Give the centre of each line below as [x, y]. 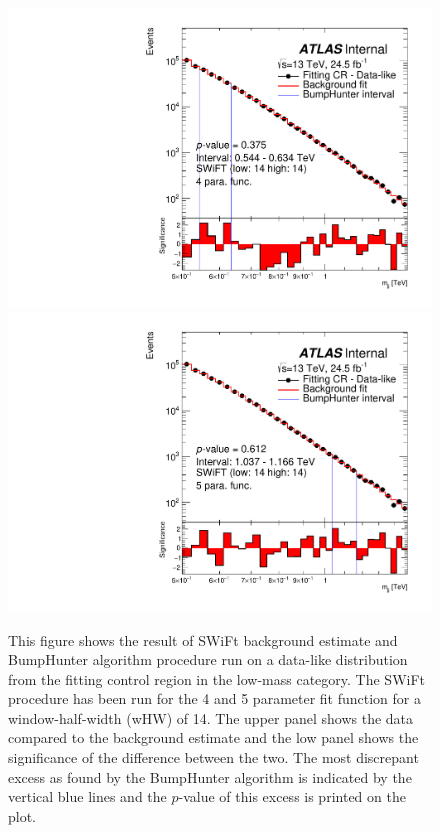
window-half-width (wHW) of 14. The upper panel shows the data [211, 717]
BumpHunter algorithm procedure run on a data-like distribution [208, 659]
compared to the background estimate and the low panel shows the [213, 737]
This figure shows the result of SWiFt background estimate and [203, 639]
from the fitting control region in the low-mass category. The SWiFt [217, 678]
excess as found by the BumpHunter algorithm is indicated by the [210, 776]
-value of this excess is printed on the [292, 796]
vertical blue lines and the [87, 796]
